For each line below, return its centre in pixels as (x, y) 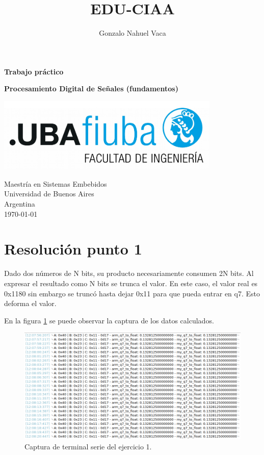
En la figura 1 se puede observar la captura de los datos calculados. (109, 320)
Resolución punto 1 (73, 249)
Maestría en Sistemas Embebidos (56, 183)
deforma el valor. (30, 303)
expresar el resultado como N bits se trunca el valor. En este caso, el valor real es (131, 283)
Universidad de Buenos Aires (49, 194)
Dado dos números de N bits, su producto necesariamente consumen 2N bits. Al (129, 273)
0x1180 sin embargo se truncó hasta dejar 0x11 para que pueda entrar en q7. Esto (132, 293)
